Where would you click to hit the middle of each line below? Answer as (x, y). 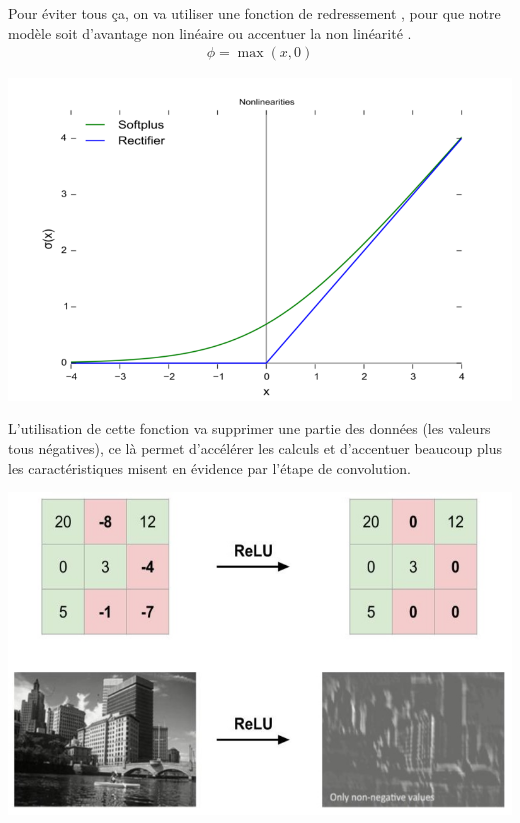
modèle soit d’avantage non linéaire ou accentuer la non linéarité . (210, 32)
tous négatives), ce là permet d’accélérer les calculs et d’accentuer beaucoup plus (255, 447)
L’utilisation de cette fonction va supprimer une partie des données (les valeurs (249, 428)
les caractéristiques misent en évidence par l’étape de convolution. (209, 467)
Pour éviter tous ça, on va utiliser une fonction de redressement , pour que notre (254, 13)
